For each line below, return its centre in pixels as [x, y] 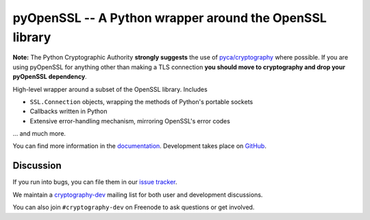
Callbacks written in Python [69, 111]
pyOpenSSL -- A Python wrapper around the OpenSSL [170, 18]
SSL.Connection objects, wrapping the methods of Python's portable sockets [141, 101]
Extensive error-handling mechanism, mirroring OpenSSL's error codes [130, 121]
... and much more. [39, 134]
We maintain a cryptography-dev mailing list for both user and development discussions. [138, 195]
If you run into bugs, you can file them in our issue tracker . [95, 182]
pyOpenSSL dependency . [50, 77]
